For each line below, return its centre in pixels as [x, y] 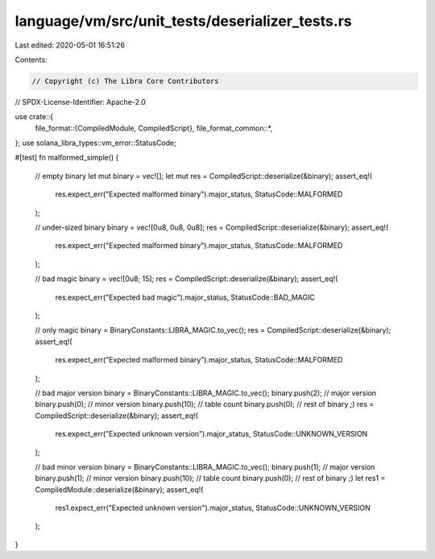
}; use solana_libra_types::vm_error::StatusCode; [95, 143]
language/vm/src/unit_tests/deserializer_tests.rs [183, 21]
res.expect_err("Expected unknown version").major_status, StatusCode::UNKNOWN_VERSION [211, 434]
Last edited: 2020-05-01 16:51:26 [70, 45]
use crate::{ [34, 117]
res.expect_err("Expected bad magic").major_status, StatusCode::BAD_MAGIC [185, 297]
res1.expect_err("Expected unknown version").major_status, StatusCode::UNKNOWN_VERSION [213, 508]
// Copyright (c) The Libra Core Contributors [125, 81]
